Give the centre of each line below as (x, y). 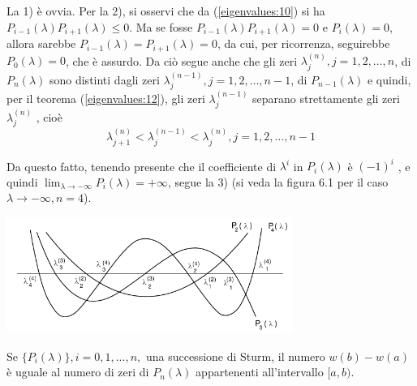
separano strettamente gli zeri (326, 98)
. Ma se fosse (161, 26)
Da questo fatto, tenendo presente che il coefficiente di (142, 166)
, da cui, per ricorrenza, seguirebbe (303, 43)
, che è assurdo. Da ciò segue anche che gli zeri (181, 60)
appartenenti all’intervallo (260, 372)
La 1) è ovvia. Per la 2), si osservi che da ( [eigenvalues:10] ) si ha (166, 11)
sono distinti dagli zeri (104, 79)
